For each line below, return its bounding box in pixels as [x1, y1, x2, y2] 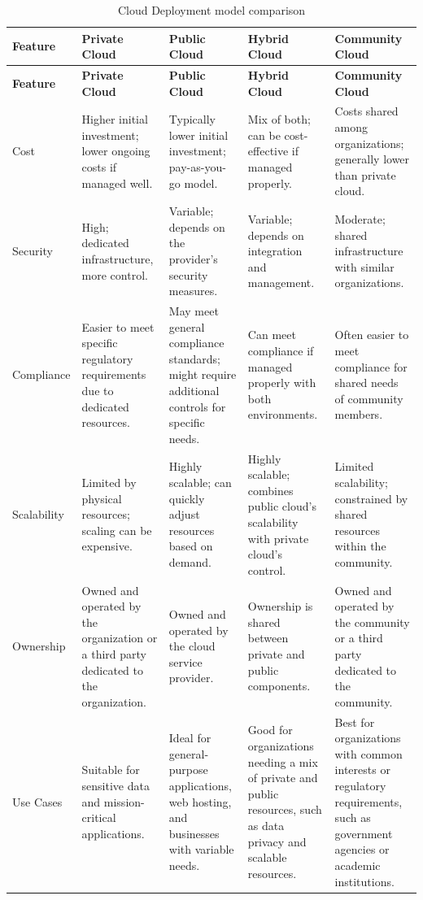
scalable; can [168, 474, 232, 491]
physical [81, 489, 122, 507]
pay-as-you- [168, 159, 226, 176]
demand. [168, 554, 211, 571]
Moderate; [334, 211, 386, 228]
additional [168, 382, 220, 399]
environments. [247, 406, 318, 423]
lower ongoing [81, 142, 150, 159]
